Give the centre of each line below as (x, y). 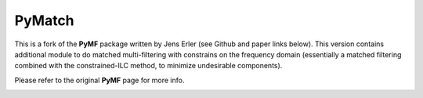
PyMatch (44, 20)
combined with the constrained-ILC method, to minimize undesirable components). (148, 66)
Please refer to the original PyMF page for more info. (99, 80)
